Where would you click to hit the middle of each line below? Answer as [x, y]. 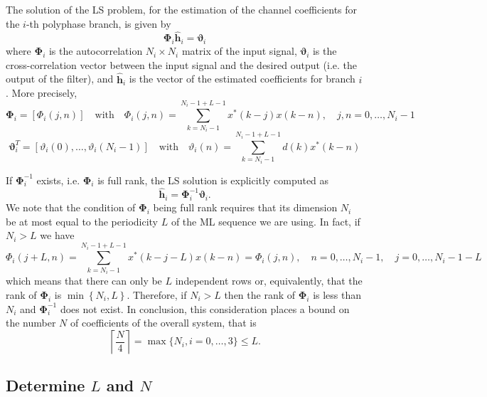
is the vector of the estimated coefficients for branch [242, 79]
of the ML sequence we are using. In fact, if [266, 221]
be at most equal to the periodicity [82, 221]
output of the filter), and [60, 79]
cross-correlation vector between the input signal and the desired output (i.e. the [182, 64]
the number [31, 323]
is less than [337, 295]
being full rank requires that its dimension [245, 207]
